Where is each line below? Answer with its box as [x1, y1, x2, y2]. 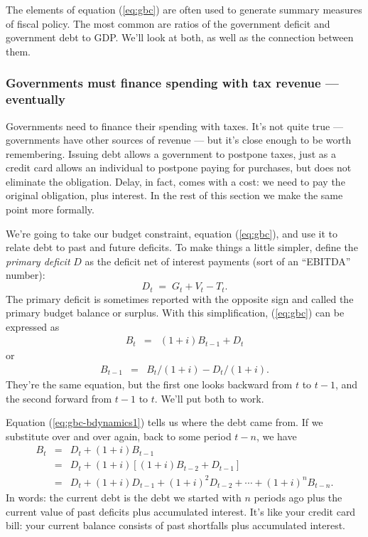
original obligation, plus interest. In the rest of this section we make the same [6, 188, 343, 203]
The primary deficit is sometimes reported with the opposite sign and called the [6, 291, 354, 306]
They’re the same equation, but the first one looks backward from [6, 376, 293, 391]
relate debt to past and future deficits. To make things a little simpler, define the [6, 240, 358, 255]
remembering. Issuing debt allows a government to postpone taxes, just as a [6, 146, 336, 161]
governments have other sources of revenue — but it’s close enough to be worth [6, 132, 352, 147]
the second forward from [6, 390, 112, 405]
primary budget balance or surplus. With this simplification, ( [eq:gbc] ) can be [6, 305, 345, 320]
